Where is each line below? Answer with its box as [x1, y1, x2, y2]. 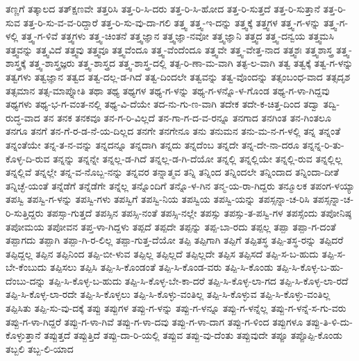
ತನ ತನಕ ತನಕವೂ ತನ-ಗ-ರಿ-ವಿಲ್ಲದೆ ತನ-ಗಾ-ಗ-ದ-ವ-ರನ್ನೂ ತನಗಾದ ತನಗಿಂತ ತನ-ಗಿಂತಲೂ [43, 110, 331, 124]
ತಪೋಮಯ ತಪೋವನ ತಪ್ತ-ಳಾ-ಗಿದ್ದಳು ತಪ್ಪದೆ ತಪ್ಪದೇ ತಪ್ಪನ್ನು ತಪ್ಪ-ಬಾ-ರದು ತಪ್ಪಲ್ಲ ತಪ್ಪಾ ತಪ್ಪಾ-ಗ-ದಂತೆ [6, 219, 336, 233]
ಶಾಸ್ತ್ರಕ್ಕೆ [6, 56, 26, 70]
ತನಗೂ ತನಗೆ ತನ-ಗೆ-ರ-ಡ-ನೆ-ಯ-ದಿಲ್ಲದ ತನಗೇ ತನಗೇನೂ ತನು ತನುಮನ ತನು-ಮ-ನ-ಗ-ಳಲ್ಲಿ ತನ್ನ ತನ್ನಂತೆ [6, 124, 341, 138]
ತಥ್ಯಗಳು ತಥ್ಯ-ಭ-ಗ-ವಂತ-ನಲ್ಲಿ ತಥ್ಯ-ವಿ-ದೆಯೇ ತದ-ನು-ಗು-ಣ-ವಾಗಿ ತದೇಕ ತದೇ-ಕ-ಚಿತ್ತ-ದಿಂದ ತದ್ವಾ [6, 96, 320, 111]
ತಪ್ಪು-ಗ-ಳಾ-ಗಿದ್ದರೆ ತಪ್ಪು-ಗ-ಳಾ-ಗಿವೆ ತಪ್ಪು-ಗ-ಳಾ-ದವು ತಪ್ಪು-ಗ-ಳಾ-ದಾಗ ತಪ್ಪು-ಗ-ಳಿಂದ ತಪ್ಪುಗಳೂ [6, 314, 303, 328]
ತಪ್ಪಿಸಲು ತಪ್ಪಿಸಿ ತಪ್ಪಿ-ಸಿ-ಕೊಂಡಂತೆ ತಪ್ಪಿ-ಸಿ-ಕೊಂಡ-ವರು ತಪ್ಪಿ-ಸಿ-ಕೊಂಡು [49, 260, 274, 274]
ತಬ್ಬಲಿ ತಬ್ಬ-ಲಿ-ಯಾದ [6, 341, 74, 355]
